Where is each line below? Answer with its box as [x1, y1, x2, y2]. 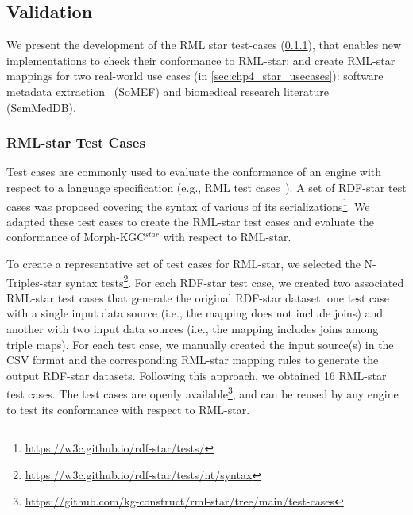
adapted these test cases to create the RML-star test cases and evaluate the [6, 213, 374, 229]
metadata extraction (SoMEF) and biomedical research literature [6, 83, 329, 99]
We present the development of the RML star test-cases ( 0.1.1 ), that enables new [6, 37, 402, 53]
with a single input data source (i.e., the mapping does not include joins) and [6, 305, 384, 321]
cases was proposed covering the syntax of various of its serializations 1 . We [6, 195, 370, 214]
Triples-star [6, 274, 62, 290]
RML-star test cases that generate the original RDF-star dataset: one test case [6, 289, 389, 306]
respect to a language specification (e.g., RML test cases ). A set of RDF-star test [6, 179, 407, 195]
